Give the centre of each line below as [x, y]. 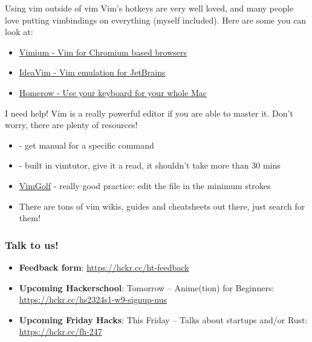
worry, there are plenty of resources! [71, 125]
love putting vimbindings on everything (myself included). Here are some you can [156, 20]
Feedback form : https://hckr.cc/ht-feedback [104, 267]
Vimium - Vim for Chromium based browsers [103, 52]
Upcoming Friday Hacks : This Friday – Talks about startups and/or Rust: [163, 319]
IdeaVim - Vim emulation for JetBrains [92, 72]
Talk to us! [32, 244]
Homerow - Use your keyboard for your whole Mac [113, 92]
